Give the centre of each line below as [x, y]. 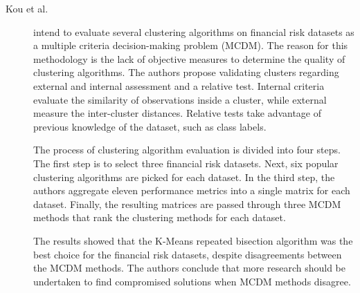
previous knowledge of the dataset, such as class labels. [150, 126]
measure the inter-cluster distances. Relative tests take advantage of [178, 113]
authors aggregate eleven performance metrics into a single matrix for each [192, 190]
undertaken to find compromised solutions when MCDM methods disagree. [192, 281]
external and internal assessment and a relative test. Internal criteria [179, 85]
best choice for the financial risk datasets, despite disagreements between [188, 254]
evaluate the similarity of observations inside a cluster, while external [180, 99]
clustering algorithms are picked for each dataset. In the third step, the [184, 177]
